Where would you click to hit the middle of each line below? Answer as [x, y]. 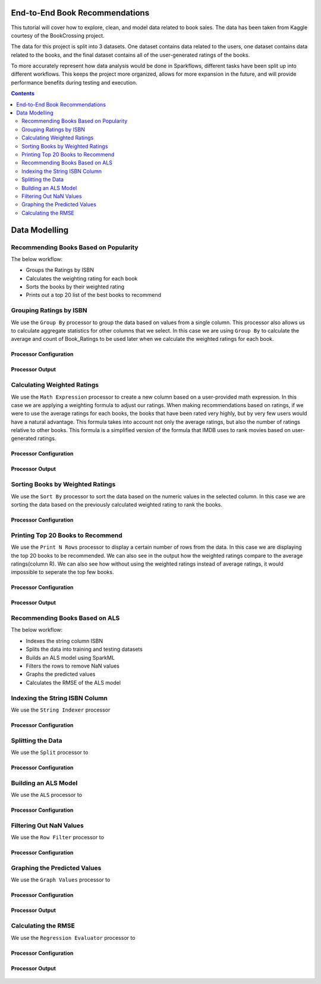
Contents [23, 94]
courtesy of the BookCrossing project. [58, 35]
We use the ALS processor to [47, 795]
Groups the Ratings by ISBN [60, 270]
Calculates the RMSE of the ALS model [73, 682]
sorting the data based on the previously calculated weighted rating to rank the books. [117, 504]
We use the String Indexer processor [61, 710]
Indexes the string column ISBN [64, 641]
